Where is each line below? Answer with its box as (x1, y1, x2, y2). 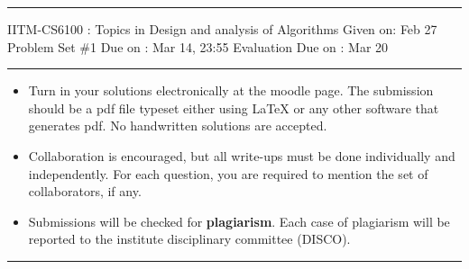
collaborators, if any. (28, 182, 142, 201)
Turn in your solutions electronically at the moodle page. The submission (28, 81, 434, 100)
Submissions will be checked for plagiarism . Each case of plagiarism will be (28, 211, 450, 230)
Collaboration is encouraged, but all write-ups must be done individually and (28, 146, 455, 165)
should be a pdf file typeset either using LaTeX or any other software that (28, 98, 439, 117)
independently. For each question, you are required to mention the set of (28, 164, 428, 183)
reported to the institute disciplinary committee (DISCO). (28, 229, 351, 248)
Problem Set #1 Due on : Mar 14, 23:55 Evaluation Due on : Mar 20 (7, 37, 389, 56)
